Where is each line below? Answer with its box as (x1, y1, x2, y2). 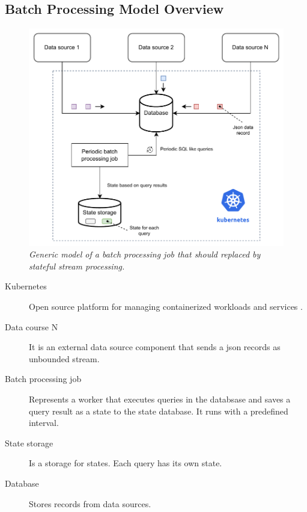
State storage (5, 436, 53, 449)
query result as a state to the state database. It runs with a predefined (29, 404, 288, 417)
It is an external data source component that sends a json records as (29, 341, 281, 353)
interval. (29, 416, 59, 429)
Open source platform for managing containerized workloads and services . (29, 300, 303, 313)
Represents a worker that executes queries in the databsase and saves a (29, 393, 291, 406)
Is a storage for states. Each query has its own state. (29, 457, 222, 469)
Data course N (5, 320, 58, 333)
